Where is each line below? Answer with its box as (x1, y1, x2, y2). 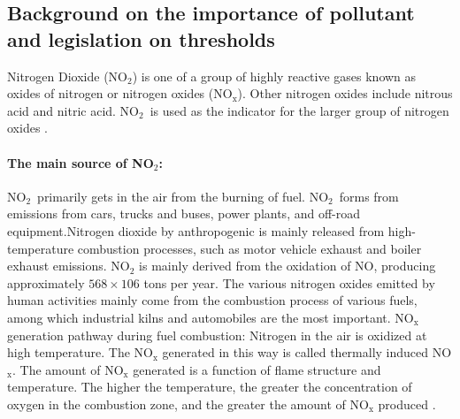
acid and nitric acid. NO (7, 101, 140, 119)
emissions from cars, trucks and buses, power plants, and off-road (7, 204, 361, 223)
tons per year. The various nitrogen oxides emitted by (143, 273, 435, 292)
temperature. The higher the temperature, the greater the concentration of (7, 377, 412, 396)
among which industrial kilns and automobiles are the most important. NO (7, 308, 414, 326)
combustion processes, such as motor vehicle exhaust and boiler (77, 239, 422, 257)
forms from (339, 187, 399, 205)
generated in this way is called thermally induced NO (162, 343, 452, 362)
